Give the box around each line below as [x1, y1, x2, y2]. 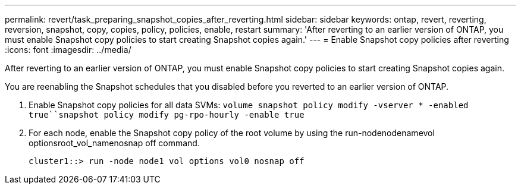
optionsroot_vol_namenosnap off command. [29, 138, 200, 148]
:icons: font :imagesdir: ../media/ [5, 45, 131, 55]
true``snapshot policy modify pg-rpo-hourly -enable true [29, 110, 305, 119]
